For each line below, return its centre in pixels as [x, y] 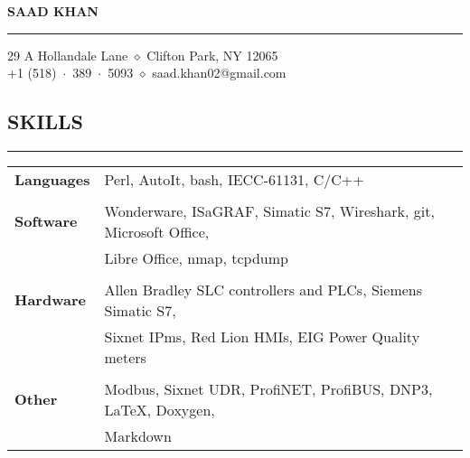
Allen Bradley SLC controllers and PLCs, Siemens [263, 289]
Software [46, 221]
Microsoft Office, [157, 231]
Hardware [50, 300]
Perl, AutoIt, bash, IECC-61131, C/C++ [234, 179]
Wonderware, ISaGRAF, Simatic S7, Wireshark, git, [269, 210]
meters [125, 357]
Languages [52, 179]
